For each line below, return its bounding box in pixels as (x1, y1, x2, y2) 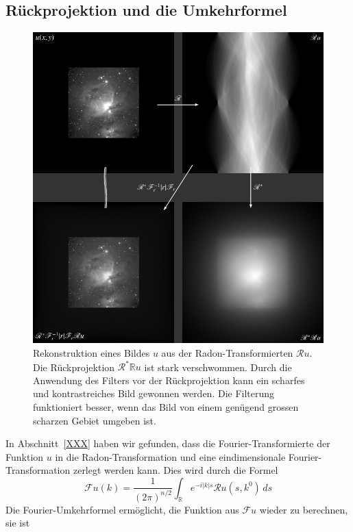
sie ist (5, 516, 30, 530)
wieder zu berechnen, (259, 502, 348, 516)
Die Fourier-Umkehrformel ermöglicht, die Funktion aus (5, 502, 239, 516)
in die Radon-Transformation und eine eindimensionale (55, 449, 286, 464)
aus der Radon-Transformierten (161, 346, 293, 360)
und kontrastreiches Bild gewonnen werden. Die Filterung (33, 386, 275, 401)
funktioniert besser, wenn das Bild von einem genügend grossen (33, 399, 299, 414)
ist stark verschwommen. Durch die (144, 359, 292, 374)
